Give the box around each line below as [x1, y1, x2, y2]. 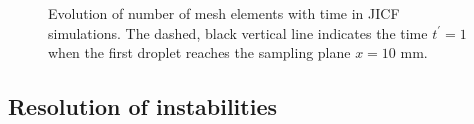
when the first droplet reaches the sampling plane [48, 42, 351, 63]
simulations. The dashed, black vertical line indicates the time [48, 22, 428, 43]
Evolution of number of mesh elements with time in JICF [48, 3, 400, 23]
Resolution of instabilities [8, 91, 278, 122]
